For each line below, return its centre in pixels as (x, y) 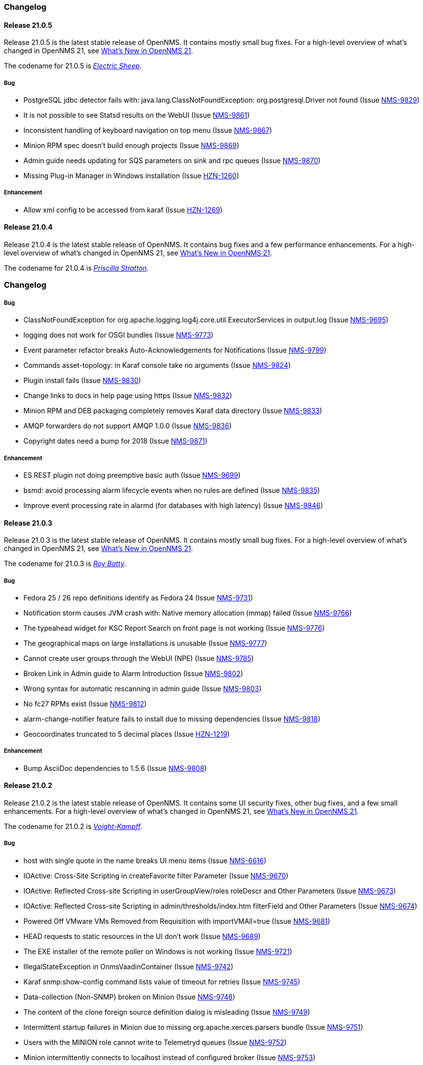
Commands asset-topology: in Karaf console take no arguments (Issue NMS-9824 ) (157, 365)
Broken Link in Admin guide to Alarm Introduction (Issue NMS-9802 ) (133, 673)
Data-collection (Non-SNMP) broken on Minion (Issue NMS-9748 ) (129, 997)
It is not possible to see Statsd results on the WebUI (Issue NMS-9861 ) (137, 115)
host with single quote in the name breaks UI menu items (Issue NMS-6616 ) (145, 860)
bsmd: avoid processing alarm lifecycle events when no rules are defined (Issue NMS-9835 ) (172, 490)
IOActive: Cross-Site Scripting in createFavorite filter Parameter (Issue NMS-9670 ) (156, 875)
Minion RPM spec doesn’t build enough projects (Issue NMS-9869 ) (131, 145)
